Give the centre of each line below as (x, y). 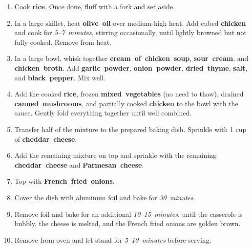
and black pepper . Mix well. (60, 77)
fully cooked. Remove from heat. (63, 42)
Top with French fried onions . (64, 181)
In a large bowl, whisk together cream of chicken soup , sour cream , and (131, 58)
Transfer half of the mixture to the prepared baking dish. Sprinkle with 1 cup (130, 129)
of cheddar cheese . (46, 139)
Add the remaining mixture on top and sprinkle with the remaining (115, 155)
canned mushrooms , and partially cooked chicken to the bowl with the (126, 103)
